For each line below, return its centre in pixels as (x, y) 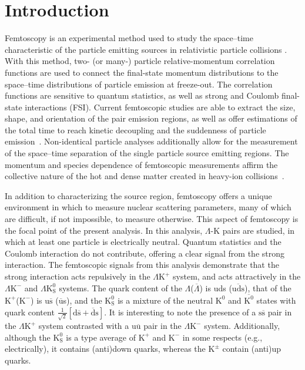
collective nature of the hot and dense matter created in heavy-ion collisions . (145, 176)
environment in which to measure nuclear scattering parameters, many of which (148, 207)
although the (28, 337)
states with (276, 300)
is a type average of (101, 337)
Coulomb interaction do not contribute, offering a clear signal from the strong (145, 253)
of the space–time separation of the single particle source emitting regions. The (147, 153)
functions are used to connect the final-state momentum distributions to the (142, 72)
